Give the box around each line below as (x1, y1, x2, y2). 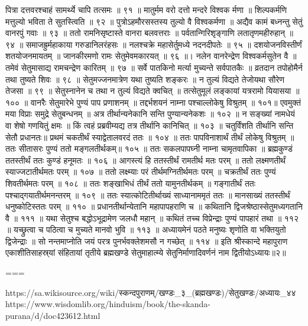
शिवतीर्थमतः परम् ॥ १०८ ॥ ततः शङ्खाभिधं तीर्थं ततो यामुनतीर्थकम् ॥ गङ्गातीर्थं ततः (5, 177, 256, 189)
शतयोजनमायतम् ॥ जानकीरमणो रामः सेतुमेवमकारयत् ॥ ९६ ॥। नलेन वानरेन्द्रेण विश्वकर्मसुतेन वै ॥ (5, 50, 297, 62)
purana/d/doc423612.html (5, 309, 100, 321)
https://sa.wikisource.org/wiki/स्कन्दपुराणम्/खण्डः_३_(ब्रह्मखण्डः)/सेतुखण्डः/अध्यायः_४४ (5, 286, 296, 298)
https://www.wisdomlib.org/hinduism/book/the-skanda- (5, 298, 210, 310)
